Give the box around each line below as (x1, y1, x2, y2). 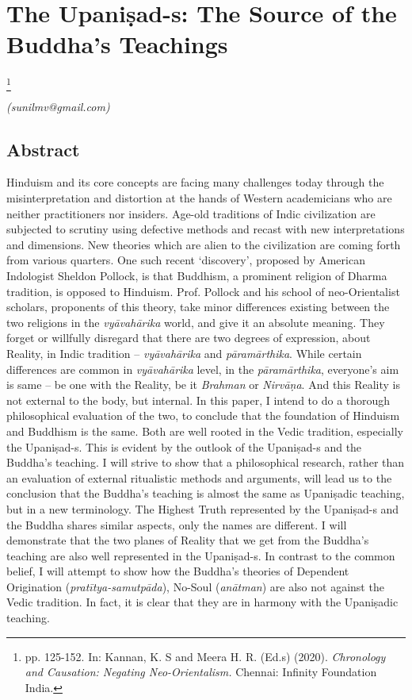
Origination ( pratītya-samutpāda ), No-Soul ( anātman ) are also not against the (6, 578, 384, 594)
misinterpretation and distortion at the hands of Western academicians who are (6, 190, 392, 206)
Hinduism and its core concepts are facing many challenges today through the (6, 174, 384, 190)
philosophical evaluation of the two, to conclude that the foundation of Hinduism (6, 407, 400, 424)
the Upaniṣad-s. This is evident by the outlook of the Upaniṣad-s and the (6, 438, 362, 455)
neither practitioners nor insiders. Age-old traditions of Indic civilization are (6, 205, 376, 221)
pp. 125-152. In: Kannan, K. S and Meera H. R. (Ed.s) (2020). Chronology (25, 648, 386, 664)
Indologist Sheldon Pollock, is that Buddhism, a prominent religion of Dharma (6, 267, 387, 283)
